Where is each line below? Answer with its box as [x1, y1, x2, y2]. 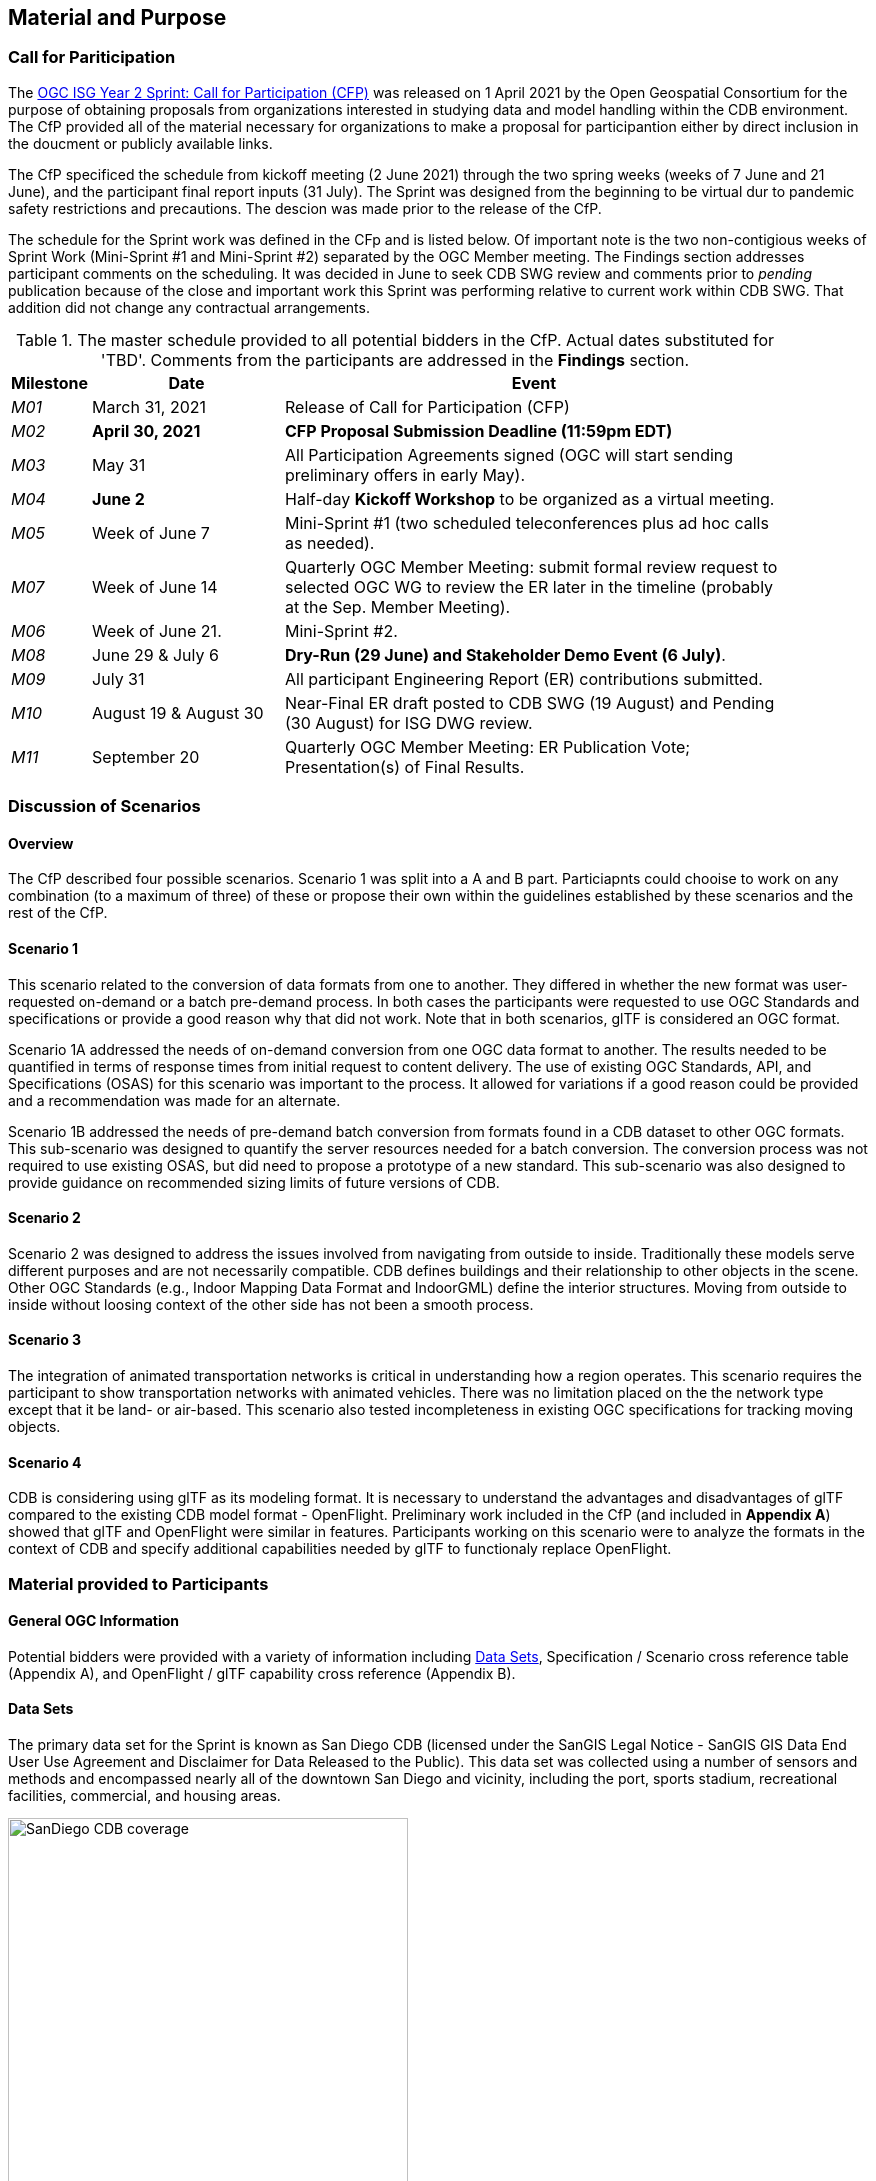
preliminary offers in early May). [285, 464, 526, 485]
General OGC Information [8, 1612, 180, 1630]
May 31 [92, 454, 146, 475]
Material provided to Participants [8, 1573, 269, 1594]
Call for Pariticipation [8, 47, 176, 68]
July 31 [92, 668, 145, 689]
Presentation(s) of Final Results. [285, 756, 525, 777]
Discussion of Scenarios [8, 796, 201, 817]
